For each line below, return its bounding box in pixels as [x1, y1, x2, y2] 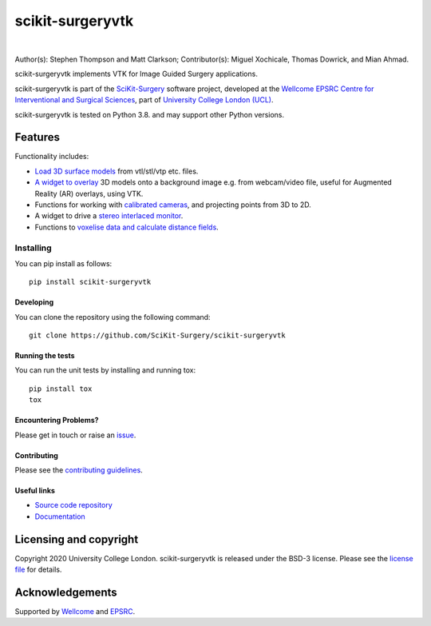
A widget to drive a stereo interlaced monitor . [34, 211, 184, 221]
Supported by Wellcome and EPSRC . [14, 607, 136, 616]
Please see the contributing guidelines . [14, 465, 143, 475]
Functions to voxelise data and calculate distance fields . [34, 222, 219, 232]
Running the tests [14, 351, 75, 361]
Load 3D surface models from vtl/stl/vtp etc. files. [34, 166, 199, 176]
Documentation [34, 512, 85, 521]
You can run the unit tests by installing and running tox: [14, 365, 196, 375]
